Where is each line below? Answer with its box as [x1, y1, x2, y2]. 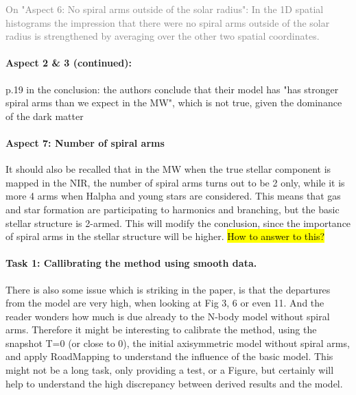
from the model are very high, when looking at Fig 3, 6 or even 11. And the [5, 296, 324, 310]
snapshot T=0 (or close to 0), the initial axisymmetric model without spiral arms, [5, 335, 350, 350]
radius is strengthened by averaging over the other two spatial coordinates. [5, 29, 320, 43]
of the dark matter [5, 108, 84, 123]
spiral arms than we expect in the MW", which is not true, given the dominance [5, 95, 342, 110]
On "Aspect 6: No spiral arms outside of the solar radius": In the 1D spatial [5, 2, 324, 16]
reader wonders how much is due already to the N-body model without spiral [5, 309, 330, 323]
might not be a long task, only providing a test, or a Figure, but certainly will [5, 363, 334, 377]
